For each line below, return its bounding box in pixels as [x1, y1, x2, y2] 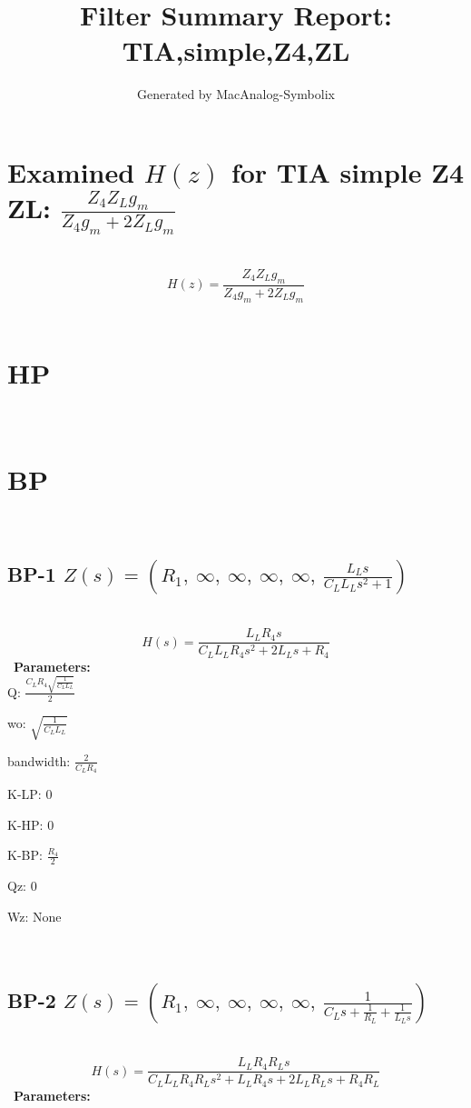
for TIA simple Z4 [231, 153, 465, 190]
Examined [7, 153, 135, 190]
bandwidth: [7, 751, 71, 770]
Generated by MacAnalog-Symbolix [137, 85, 335, 104]
